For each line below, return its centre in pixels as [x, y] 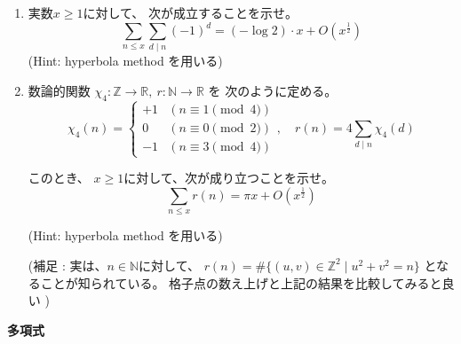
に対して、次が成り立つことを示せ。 [229, 178]
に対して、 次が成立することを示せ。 [191, 12]
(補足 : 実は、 [68, 265]
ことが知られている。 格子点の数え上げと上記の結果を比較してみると [241, 282]
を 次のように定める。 [273, 91]
